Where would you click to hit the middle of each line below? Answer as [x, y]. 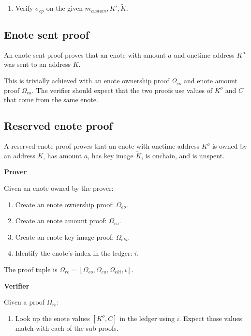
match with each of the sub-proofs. [67, 328]
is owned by [229, 146]
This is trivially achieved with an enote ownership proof [87, 81]
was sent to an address [37, 64]
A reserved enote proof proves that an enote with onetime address [102, 146]
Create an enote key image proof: [65, 237]
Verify [24, 8]
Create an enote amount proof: [61, 221]
